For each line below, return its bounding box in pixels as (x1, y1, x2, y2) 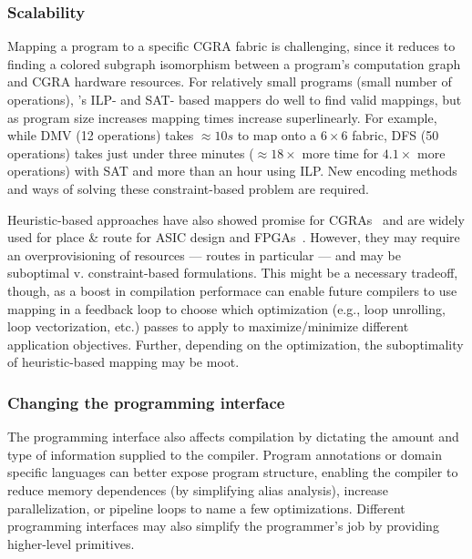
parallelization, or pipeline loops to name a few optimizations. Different (7, 498, 405, 517)
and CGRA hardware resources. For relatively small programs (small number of (7, 72, 452, 91)
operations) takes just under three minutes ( (7, 143, 254, 162)
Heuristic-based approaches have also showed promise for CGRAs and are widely (7, 209, 465, 229)
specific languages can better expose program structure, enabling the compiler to (7, 462, 458, 482)
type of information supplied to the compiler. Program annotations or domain (7, 444, 442, 463)
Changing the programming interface (7, 391, 285, 413)
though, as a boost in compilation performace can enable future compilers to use (7, 280, 457, 300)
